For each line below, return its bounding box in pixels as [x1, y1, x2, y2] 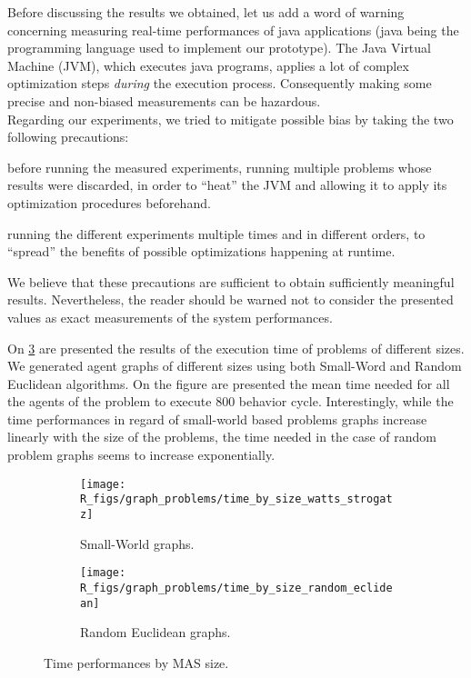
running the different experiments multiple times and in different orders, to [7, 224, 426, 243]
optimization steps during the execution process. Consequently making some [7, 74, 432, 93]
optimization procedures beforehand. [7, 193, 211, 212]
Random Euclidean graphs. [80, 623, 231, 642]
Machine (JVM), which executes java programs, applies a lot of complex [7, 55, 409, 75]
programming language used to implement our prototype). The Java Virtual [7, 38, 431, 57]
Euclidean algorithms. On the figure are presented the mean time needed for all [7, 374, 450, 393]
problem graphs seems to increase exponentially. [7, 445, 276, 464]
